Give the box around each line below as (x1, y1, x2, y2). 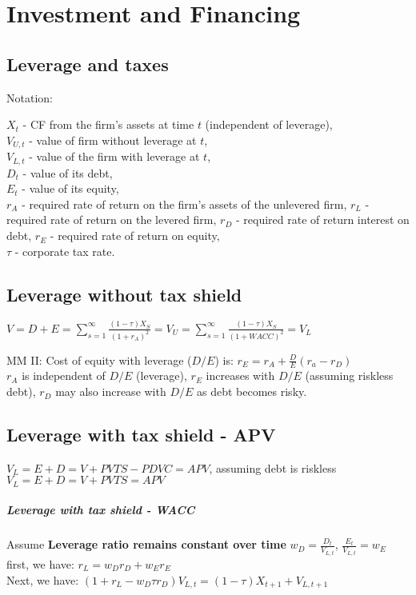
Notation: (6, 89, 53, 106)
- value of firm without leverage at (29, 131, 197, 148)
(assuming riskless (305, 367, 394, 384)
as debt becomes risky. (197, 383, 307, 400)
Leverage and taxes (6, 51, 169, 76)
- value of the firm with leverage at (29, 148, 200, 165)
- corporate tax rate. (14, 242, 115, 259)
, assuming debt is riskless (209, 459, 337, 476)
